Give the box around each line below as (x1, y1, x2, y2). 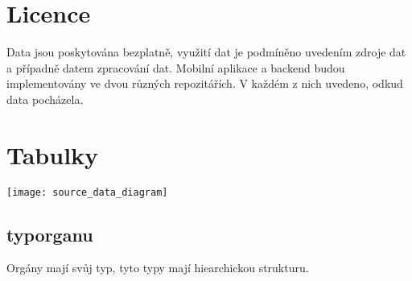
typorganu (6, 221, 93, 246)
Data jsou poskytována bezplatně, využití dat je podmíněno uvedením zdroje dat (6, 43, 406, 60)
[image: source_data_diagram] (6, 186, 168, 198)
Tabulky (6, 138, 99, 171)
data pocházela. (6, 90, 84, 107)
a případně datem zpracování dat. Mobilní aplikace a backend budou (6, 59, 345, 76)
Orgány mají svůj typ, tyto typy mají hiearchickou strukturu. (6, 259, 309, 276)
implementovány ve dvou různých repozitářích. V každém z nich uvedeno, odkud (6, 75, 403, 92)
